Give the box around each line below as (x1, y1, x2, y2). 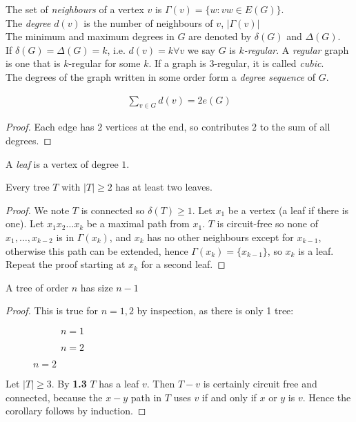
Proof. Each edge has (6, 119, 95, 134)
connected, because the (6, 390, 103, 404)
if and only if (201, 390, 257, 404)
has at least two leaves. (115, 180, 212, 194)
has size (80, 280, 113, 294)
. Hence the (302, 390, 351, 404)
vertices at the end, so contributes (105, 119, 249, 134)
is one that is (6, 56, 61, 70)
